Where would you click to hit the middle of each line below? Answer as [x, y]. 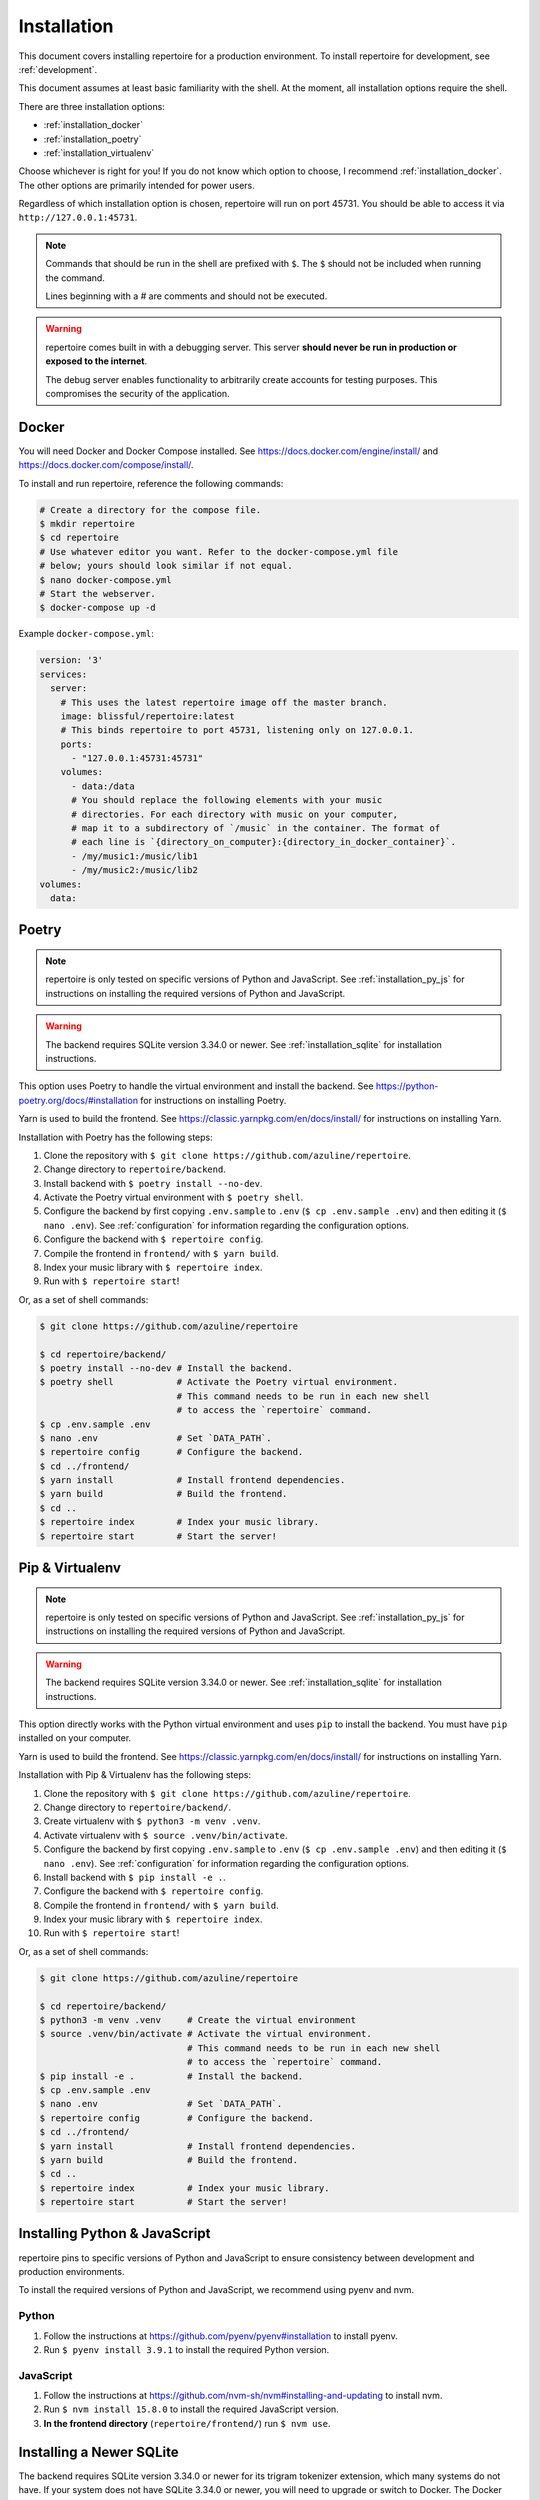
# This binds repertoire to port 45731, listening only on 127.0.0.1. [237, 730]
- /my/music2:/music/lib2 [135, 870]
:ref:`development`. [58, 69]
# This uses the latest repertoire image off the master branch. [224, 702]
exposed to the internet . [96, 361]
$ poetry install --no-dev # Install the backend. [166, 1368]
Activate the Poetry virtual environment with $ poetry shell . [173, 1197]
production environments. [71, 2271]
